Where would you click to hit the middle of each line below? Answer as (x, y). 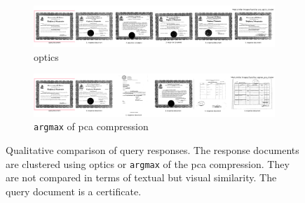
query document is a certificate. (74, 191)
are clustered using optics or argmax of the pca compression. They (148, 163)
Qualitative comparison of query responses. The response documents (152, 150)
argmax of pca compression (91, 126)
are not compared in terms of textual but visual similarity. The (141, 177)
